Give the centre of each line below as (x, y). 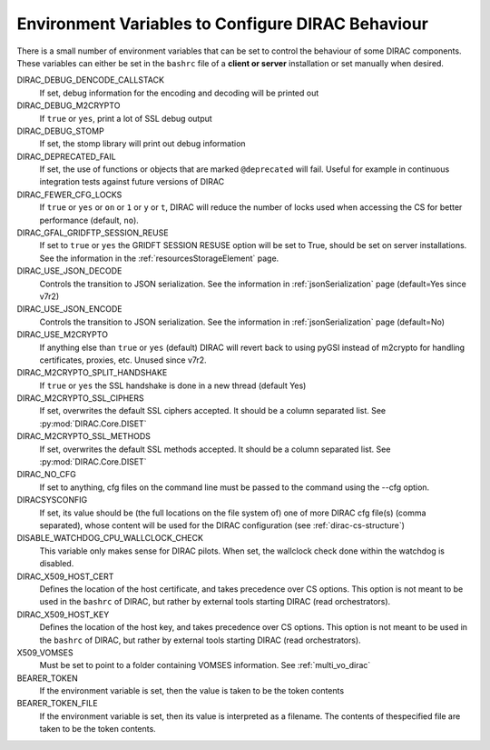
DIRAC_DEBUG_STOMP (60, 131)
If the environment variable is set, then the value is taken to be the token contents (192, 691)
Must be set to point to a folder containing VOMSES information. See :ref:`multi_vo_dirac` (205, 665)
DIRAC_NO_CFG (47, 475)
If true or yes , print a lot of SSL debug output (126, 118)
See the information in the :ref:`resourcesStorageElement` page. (159, 258)
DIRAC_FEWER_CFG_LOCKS (69, 195)
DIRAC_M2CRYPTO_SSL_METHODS (84, 436)
